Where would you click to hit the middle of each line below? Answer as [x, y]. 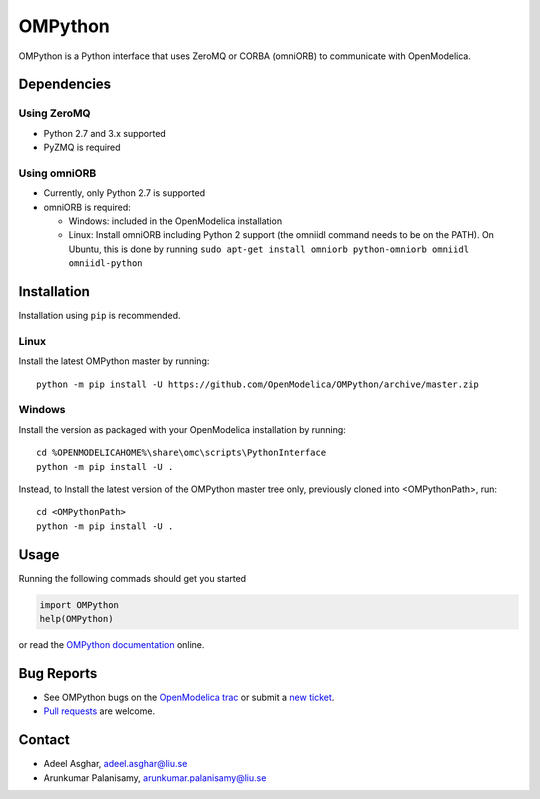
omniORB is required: [87, 207]
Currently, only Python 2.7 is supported [124, 193]
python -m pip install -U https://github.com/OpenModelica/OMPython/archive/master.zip [258, 384]
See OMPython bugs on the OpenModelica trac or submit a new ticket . [189, 697]
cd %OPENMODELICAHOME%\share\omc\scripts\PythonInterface [181, 453]
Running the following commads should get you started [132, 578]
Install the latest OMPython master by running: [114, 361]
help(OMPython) [76, 618]
